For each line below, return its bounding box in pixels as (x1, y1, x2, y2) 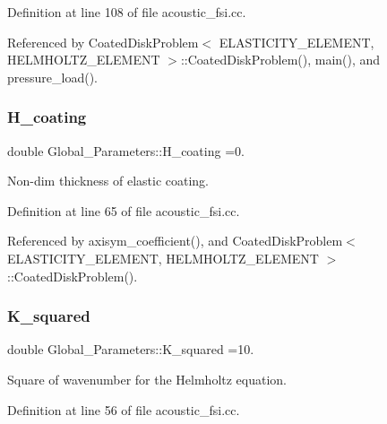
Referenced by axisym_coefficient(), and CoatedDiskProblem (7, 231, 343, 250)
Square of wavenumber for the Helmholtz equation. (7, 369, 288, 388)
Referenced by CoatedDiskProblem (7, 32, 199, 51)
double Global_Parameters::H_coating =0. (7, 141, 245, 160)
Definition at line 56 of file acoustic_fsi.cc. (7, 400, 240, 419)
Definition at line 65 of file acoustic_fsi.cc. (7, 201, 240, 220)
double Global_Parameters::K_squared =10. (7, 340, 254, 359)
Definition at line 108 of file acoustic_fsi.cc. (7, 3, 246, 21)
